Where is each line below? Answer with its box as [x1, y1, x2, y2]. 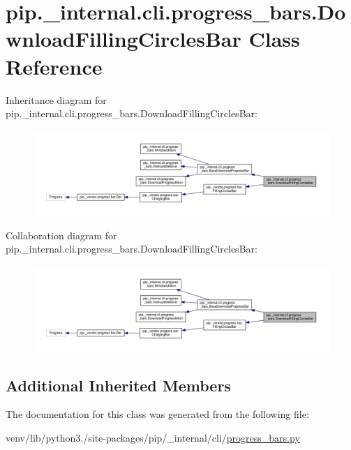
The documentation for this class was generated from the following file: [6, 407, 309, 421]
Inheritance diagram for [6, 92, 107, 107]
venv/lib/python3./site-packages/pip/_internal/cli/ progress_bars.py [6, 430, 300, 444]
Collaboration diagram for [6, 227, 117, 242]
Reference [6, 52, 103, 80]
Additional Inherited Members [6, 374, 231, 396]
